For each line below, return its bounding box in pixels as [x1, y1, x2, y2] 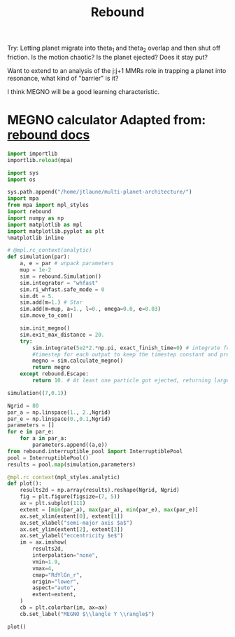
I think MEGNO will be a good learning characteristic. [7, 87, 160, 95]
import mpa [7, 195, 39, 202]
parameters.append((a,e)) [32, 441, 108, 449]
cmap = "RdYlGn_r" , [32, 571, 83, 579]
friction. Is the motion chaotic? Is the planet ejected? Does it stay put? [7, 53, 208, 61]
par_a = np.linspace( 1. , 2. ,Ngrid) [7, 408, 111, 416]
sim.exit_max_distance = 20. [20, 331, 105, 338]
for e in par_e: [7, 429, 55, 436]
